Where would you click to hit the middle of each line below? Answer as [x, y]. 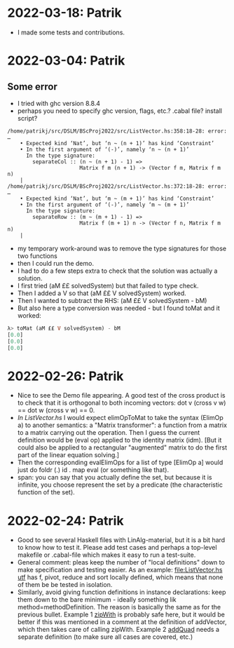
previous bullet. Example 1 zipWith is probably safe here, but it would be [121, 614]
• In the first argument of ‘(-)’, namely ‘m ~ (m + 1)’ [105, 205]
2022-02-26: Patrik [66, 376]
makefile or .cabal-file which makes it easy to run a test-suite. [106, 555]
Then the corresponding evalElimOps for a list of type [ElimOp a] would [120, 463]
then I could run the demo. [56, 263]
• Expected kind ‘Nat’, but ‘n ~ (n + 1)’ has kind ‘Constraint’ [117, 143]
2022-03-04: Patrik [66, 61]
